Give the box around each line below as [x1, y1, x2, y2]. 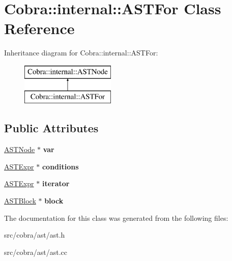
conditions [42, 161, 79, 171]
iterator [42, 178, 70, 189]
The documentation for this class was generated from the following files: [4, 212, 228, 223]
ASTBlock [4, 195, 36, 206]
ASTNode [4, 144, 35, 155]
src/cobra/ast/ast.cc [4, 246, 67, 257]
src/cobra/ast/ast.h [4, 229, 65, 240]
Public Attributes [4, 120, 99, 136]
